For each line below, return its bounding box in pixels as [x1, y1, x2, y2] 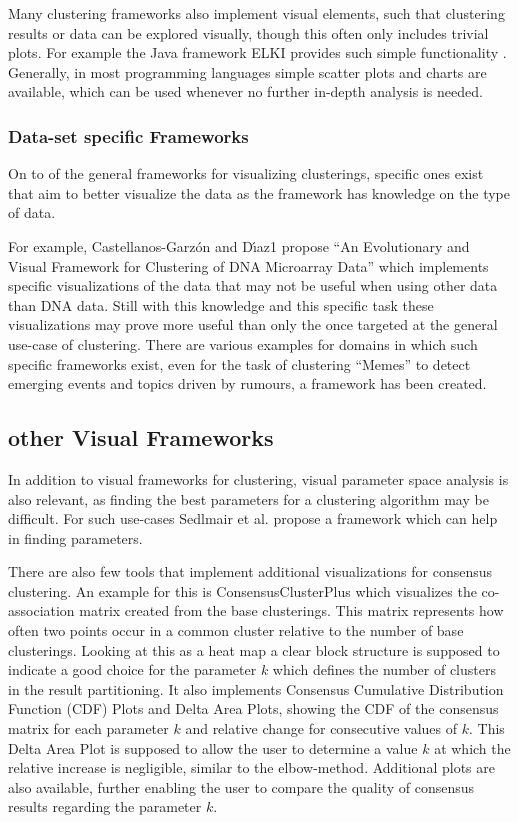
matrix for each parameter [8, 718, 169, 739]
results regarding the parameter [8, 796, 202, 817]
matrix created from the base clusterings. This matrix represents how [79, 600, 504, 621]
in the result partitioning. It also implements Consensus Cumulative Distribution [8, 678, 504, 699]
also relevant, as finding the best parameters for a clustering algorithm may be [8, 488, 489, 509]
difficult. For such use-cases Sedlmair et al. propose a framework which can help [8, 508, 498, 529]
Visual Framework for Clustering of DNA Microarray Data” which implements [8, 255, 489, 276]
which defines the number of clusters [272, 659, 496, 680]
